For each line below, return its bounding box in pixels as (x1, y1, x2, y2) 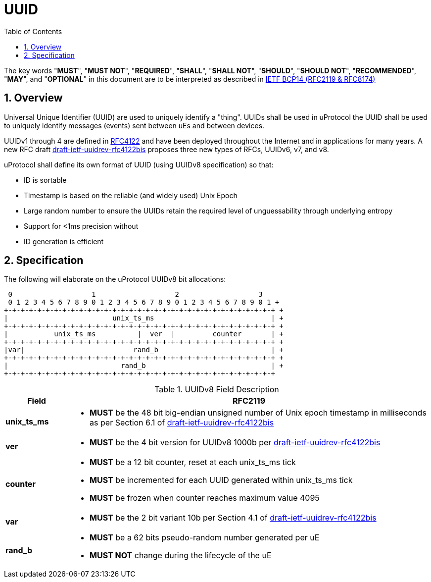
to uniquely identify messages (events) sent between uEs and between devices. (4, 121, 265, 130)
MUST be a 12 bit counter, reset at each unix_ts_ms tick (90, 457, 296, 468)
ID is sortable (24, 175, 67, 184)
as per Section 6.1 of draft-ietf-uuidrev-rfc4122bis (90, 418, 274, 428)
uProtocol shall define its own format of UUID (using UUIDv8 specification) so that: (4, 160, 274, 169)
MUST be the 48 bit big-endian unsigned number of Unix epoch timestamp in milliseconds (90, 408, 427, 418)
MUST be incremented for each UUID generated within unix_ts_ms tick (90, 475, 353, 485)
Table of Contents (4, 27, 62, 36)
